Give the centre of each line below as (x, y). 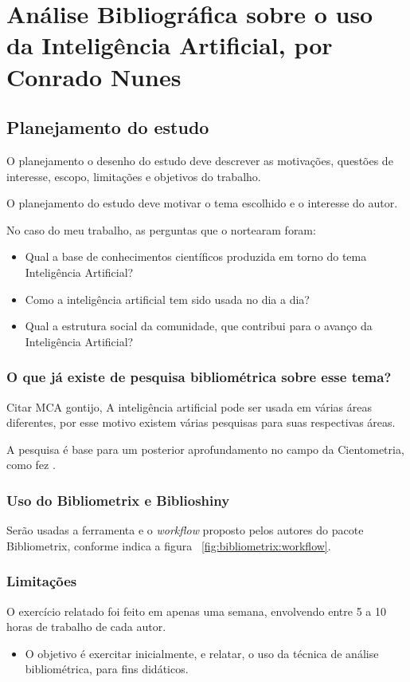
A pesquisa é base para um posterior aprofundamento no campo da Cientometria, (205, 449)
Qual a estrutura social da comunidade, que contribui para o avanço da (199, 326)
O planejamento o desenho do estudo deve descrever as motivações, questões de (200, 160)
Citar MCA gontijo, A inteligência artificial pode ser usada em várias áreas (189, 406)
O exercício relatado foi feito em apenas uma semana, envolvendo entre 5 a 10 (196, 611)
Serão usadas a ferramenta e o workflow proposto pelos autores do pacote (185, 530)
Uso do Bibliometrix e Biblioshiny (118, 500)
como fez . (31, 465)
